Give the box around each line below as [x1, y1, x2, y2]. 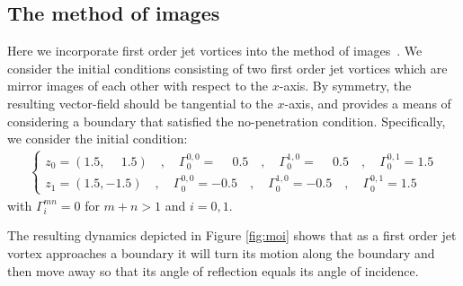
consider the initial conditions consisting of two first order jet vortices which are [7, 58, 448, 77]
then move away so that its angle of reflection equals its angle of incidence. [7, 261, 419, 280]
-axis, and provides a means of [284, 93, 451, 112]
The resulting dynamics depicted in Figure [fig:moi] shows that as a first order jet [7, 226, 457, 245]
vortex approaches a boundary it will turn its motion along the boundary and [7, 244, 435, 263]
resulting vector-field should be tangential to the [7, 93, 273, 112]
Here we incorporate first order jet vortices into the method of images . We [7, 41, 423, 60]
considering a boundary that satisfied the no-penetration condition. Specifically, [7, 111, 446, 130]
